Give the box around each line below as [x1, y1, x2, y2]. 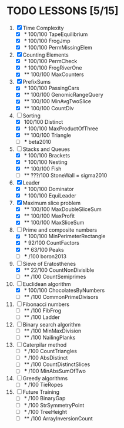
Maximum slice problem [22, 199, 81, 207]
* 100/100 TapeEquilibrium [24, 31, 88, 38]
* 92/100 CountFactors [24, 239, 80, 246]
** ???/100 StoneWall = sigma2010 [24, 172, 108, 179]
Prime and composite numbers [22, 226, 98, 233]
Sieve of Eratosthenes [22, 260, 76, 267]
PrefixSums [22, 78, 51, 85]
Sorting [22, 112, 41, 119]
